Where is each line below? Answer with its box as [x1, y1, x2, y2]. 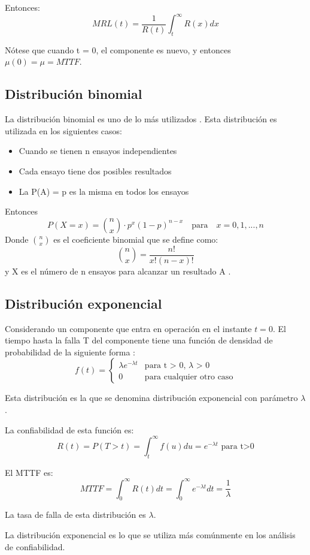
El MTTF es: [5, 466, 53, 478]
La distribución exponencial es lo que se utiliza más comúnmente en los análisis [5, 529, 296, 541]
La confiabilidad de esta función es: [5, 423, 134, 436]
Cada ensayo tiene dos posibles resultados [19, 165, 172, 177]
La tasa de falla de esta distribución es [5, 508, 146, 521]
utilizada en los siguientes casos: [5, 124, 122, 137]
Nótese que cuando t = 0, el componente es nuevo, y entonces [5, 43, 231, 56]
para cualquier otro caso [144, 373, 233, 382]
